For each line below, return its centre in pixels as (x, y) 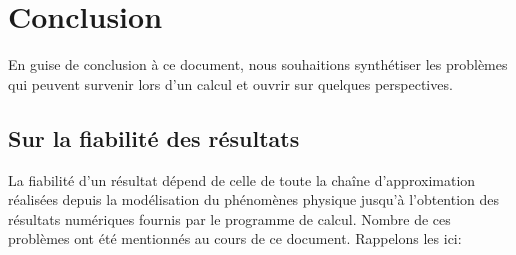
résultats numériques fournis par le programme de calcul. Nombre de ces (229, 218)
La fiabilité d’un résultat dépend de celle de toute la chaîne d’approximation (242, 179)
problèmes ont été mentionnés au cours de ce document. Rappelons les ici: (235, 238)
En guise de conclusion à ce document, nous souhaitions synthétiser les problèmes (258, 64)
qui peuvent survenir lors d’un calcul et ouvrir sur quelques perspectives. (230, 83)
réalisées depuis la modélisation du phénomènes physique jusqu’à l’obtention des (254, 199)
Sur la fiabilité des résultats (154, 137)
